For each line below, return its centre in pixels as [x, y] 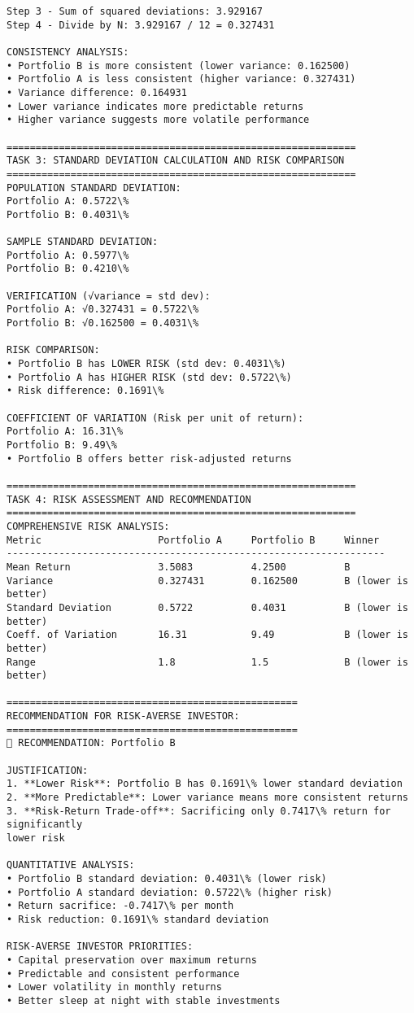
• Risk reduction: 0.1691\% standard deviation [138, 919]
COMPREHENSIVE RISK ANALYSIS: [88, 526]
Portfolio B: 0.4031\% [68, 214]
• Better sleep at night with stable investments [144, 1000]
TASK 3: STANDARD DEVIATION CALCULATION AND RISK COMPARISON [176, 161]
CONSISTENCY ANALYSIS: [68, 52]
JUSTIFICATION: [48, 770]
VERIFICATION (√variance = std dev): [109, 296]
